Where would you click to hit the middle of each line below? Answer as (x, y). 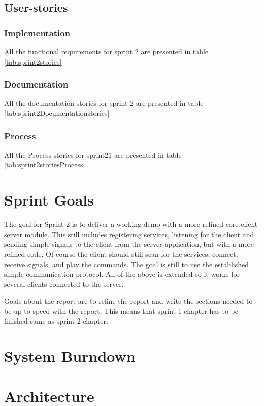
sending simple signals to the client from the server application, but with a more (129, 244)
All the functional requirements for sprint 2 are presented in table (106, 51)
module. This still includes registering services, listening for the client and (139, 234)
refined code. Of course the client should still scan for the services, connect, (121, 254)
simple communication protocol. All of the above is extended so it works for (122, 274)
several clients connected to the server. (64, 284)
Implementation (37, 32)
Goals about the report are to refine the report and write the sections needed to (128, 301)
